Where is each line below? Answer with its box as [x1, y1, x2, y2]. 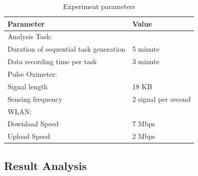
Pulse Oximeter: [8, 68, 57, 79]
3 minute [132, 56, 160, 67]
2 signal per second [132, 93, 191, 104]
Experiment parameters [63, 1, 135, 11]
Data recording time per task [8, 56, 97, 67]
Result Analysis [4, 157, 87, 173]
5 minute [132, 44, 160, 54]
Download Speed [8, 118, 59, 129]
